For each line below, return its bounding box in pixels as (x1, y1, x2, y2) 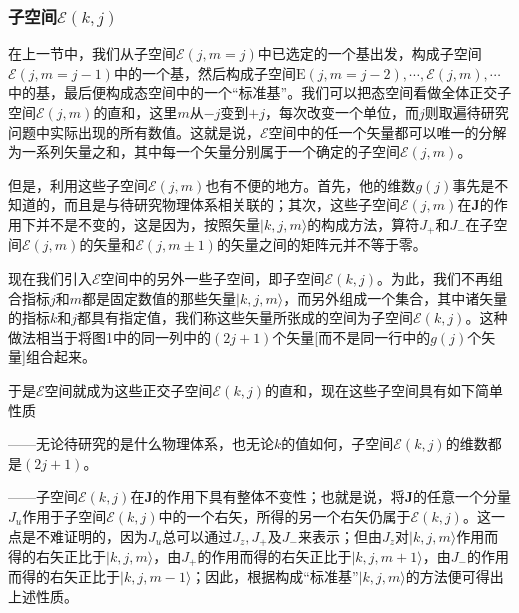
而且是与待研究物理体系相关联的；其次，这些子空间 (63, 194, 400, 215)
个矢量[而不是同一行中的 (272, 326, 431, 347)
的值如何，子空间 (281, 433, 394, 454)
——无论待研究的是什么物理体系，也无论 (8, 433, 274, 454)
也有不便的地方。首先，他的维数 (205, 174, 416, 195)
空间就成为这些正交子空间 (44, 379, 213, 400)
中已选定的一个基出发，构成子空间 (257, 43, 482, 64)
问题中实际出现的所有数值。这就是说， (8, 121, 260, 142)
